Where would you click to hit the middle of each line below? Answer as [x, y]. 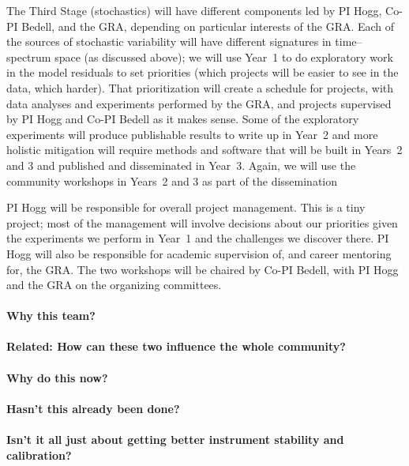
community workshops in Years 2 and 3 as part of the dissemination [172, 180]
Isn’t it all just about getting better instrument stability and [175, 440]
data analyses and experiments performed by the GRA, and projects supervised [199, 103]
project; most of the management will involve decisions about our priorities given [202, 222]
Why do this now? [57, 377]
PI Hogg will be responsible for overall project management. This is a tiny [186, 207]
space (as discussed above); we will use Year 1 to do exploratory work [224, 56]
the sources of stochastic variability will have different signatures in [169, 41]
